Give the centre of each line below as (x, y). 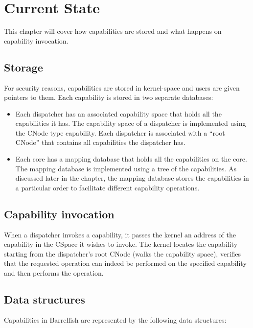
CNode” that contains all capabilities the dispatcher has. (100, 142)
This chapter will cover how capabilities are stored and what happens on (113, 31)
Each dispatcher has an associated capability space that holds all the (118, 113)
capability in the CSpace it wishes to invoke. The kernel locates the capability (121, 244)
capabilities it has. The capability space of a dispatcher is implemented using (131, 123)
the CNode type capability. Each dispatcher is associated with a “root (120, 132)
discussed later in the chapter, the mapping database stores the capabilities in (132, 178)
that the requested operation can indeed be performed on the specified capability (125, 263)
